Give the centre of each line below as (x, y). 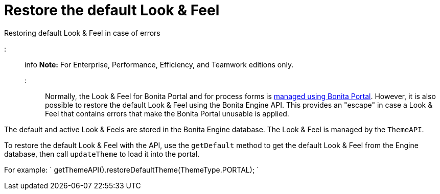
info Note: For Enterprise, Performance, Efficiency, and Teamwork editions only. (159, 64)
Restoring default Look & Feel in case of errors (82, 33)
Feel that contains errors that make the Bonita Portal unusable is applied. (167, 113)
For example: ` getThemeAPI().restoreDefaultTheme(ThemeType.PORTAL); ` (132, 169)
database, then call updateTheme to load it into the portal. (102, 154)
